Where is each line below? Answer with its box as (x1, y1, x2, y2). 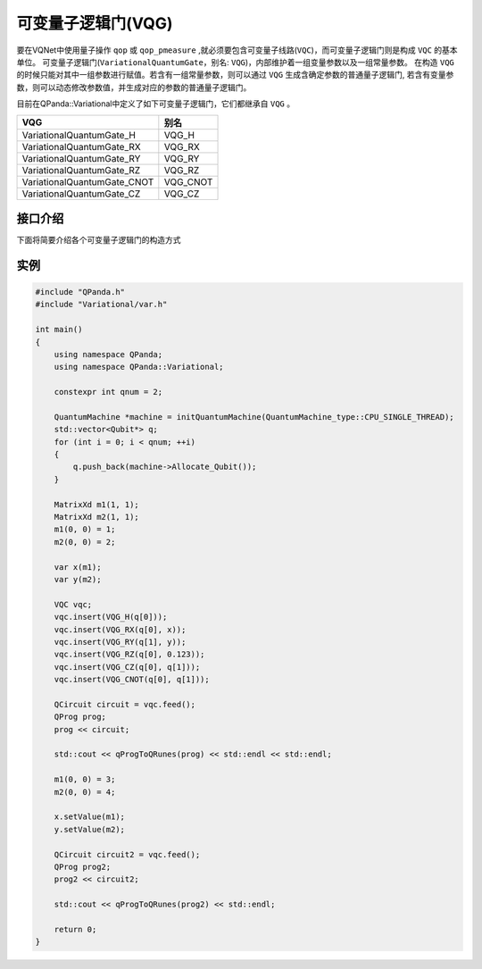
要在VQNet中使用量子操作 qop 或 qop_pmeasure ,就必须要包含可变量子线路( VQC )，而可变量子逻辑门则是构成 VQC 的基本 (16, 45, 459, 55)
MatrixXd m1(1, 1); (54, 499, 140, 509)
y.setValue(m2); (54, 824, 125, 834)
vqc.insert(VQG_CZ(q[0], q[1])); (54, 662, 201, 672)
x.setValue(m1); (54, 812, 125, 822)
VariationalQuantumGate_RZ (21, 163, 141, 176)
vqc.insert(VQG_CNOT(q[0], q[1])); (54, 674, 210, 685)
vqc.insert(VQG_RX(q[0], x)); (54, 624, 187, 634)
